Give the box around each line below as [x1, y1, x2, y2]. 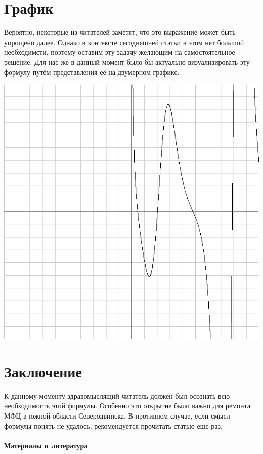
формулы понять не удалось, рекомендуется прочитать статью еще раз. [4, 420, 223, 431]
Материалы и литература [4, 440, 88, 450]
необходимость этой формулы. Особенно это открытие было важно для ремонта [4, 400, 250, 411]
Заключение [4, 361, 82, 382]
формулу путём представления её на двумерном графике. [4, 66, 180, 77]
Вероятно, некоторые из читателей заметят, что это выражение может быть [4, 27, 236, 37]
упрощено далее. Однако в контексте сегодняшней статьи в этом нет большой [4, 36, 244, 47]
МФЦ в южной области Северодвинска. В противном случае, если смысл [4, 410, 230, 421]
